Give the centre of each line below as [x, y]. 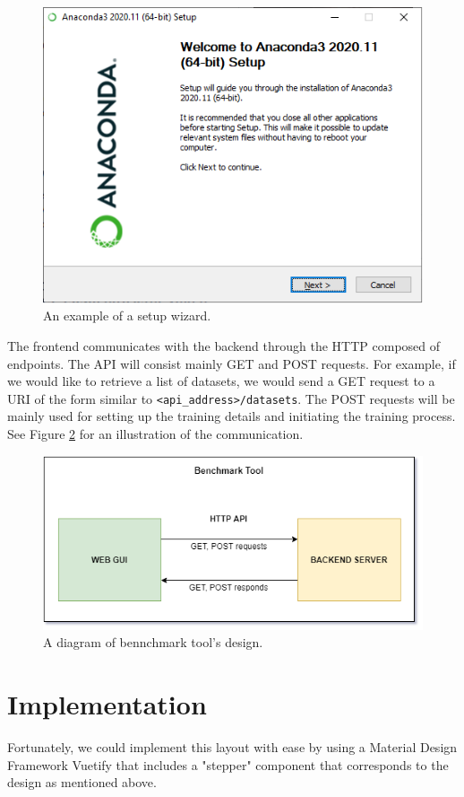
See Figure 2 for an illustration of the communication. [155, 434]
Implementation [107, 704]
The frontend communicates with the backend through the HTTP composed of [224, 346]
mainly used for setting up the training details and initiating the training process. [232, 416]
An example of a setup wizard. [127, 315]
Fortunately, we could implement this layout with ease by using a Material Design [232, 747]
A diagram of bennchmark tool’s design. [153, 642]
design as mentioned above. [82, 782]
